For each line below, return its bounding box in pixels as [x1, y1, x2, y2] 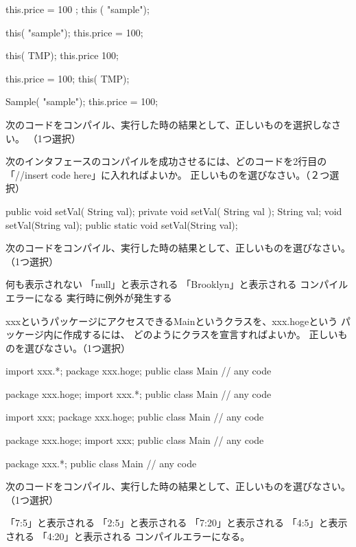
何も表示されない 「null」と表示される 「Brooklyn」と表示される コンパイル [5, 277, 348, 291]
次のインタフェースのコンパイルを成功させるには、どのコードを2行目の [5, 154, 327, 168]
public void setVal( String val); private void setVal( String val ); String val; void [5, 203, 342, 218]
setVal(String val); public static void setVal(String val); [5, 217, 238, 232]
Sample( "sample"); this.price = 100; [5, 94, 158, 109]
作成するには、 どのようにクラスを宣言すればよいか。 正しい [62, 327, 338, 342]
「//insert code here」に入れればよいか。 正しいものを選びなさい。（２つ [5, 167, 330, 181]
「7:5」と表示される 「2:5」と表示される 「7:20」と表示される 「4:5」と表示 [5, 515, 348, 530]
